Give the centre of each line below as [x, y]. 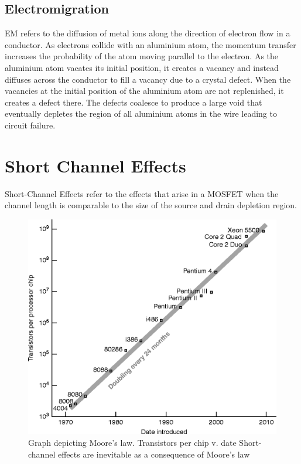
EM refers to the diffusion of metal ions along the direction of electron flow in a [148, 33]
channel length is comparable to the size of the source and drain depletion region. [151, 205]
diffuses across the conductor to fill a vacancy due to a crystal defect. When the [148, 79]
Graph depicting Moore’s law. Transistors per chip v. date [132, 442]
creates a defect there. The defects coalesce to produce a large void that [134, 102]
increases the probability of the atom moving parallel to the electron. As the [142, 56]
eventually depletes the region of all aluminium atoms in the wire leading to [141, 114]
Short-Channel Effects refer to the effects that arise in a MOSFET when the [142, 193]
